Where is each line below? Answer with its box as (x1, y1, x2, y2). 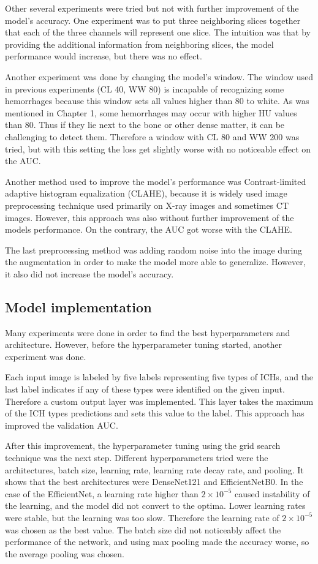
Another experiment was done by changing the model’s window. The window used (5, 70, 314, 83)
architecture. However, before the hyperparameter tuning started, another (5, 338, 282, 351)
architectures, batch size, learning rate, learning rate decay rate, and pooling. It (5, 463, 304, 476)
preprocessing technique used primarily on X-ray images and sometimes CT (5, 198, 289, 211)
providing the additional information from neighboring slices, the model (5, 37, 274, 50)
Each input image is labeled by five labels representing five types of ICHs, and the (5, 370, 314, 383)
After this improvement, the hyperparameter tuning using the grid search (5, 439, 281, 452)
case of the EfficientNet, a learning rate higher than (5, 487, 199, 500)
